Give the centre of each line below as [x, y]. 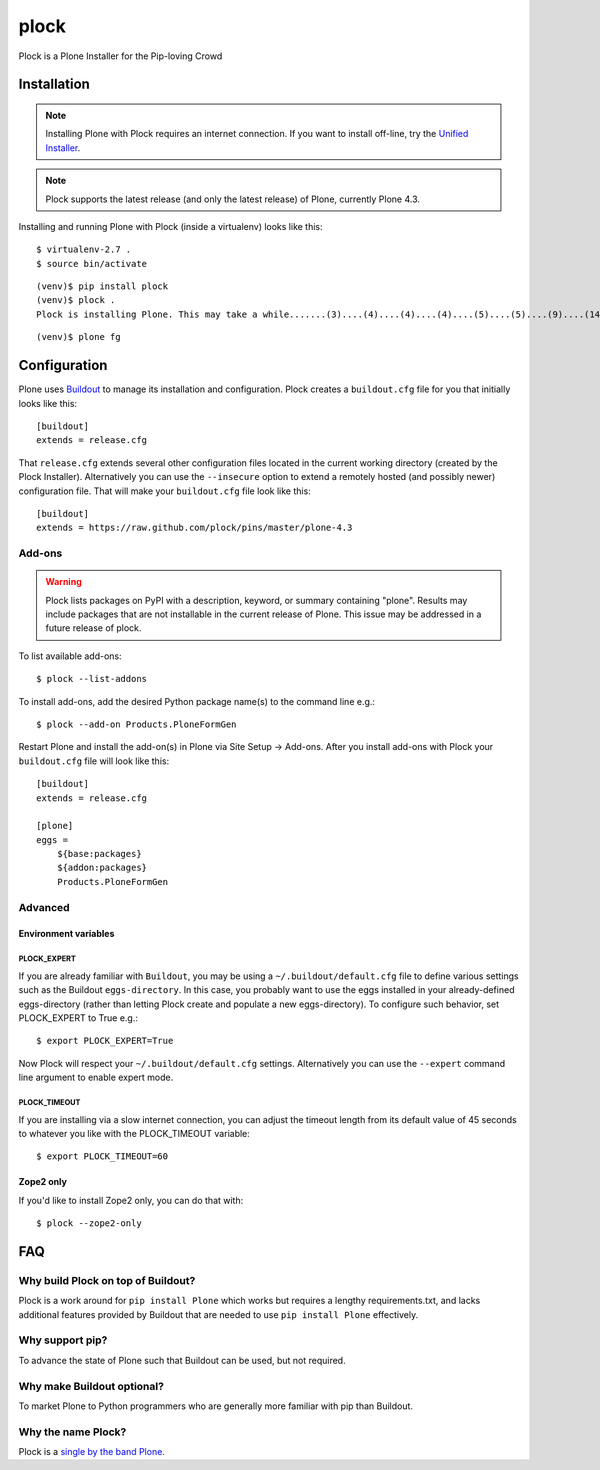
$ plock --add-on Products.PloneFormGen [136, 724]
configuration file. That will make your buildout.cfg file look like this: [165, 491]
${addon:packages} [102, 868]
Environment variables [66, 934]
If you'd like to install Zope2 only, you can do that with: [131, 1200]
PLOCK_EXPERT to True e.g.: [78, 1017]
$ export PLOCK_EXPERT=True [105, 1041]
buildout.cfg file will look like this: [94, 761]
